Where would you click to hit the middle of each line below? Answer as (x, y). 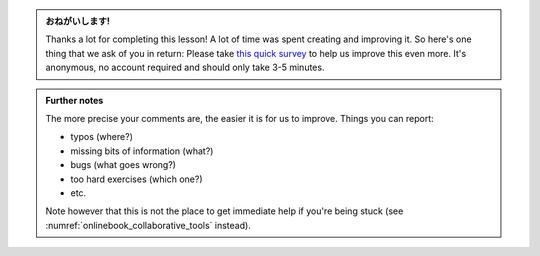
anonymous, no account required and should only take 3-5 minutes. (185, 67)
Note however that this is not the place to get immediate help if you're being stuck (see (224, 211)
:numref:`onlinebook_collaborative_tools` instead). (148, 225)
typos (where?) (102, 137)
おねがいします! (77, 21)
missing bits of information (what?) (142, 151)
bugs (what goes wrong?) (123, 165)
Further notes (74, 100)
